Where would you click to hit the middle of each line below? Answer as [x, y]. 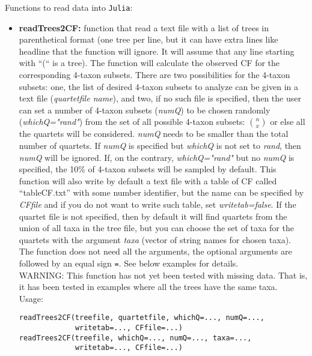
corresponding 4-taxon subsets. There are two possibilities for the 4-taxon [154, 75]
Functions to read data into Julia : [69, 7]
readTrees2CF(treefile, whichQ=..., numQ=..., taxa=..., [135, 338]
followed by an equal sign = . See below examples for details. [129, 263]
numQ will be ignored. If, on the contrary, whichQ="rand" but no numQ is [157, 157]
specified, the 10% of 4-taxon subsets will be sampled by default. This [148, 169]
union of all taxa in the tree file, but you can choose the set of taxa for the [156, 228]
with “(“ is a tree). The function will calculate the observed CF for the [149, 63]
